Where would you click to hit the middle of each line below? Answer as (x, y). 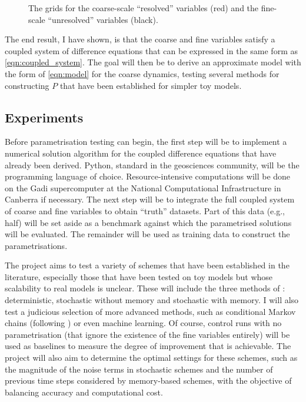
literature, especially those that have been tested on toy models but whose (139, 276)
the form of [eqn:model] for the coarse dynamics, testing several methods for (142, 73)
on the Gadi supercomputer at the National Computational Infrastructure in (143, 187)
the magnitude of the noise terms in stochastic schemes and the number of (139, 369)
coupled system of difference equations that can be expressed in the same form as (151, 50)
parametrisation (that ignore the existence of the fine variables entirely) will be (147, 334)
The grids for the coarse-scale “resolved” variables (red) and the (144, 8)
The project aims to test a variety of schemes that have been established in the (147, 265)
